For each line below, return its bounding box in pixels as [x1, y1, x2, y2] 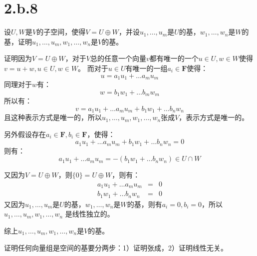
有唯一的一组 [125, 62, 168, 73]
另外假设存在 [4, 128, 46, 139]
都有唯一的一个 [149, 53, 199, 63]
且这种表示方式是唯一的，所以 [4, 112, 102, 122]
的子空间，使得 [36, 26, 86, 37]
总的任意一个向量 [90, 53, 146, 63]
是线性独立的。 [65, 208, 114, 219]
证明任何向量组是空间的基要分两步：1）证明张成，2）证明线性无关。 [4, 242, 228, 252]
